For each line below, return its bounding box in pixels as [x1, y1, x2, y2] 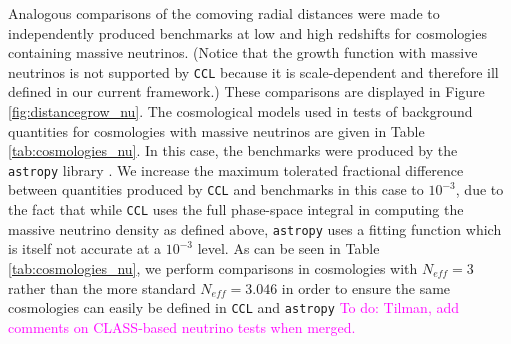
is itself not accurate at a [8, 238, 162, 259]
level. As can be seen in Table [197, 238, 380, 259]
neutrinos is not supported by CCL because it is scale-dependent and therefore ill [8, 61, 499, 82]
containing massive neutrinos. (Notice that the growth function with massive [8, 42, 478, 63]
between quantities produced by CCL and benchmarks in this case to [8, 179, 424, 200]
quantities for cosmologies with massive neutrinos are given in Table [8, 120, 425, 141]
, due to [455, 179, 504, 200]
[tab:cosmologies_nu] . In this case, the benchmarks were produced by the [8, 140, 458, 161]
